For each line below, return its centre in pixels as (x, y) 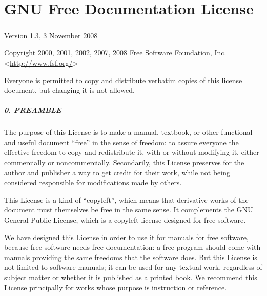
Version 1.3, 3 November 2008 (51, 35)
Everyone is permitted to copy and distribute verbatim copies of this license (123, 80)
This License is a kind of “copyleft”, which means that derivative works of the (126, 199)
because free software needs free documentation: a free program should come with (132, 247)
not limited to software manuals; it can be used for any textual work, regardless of (133, 267)
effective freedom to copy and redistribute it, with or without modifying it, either (132, 152)
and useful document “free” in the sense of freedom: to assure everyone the (121, 142)
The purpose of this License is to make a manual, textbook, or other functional (128, 132)
